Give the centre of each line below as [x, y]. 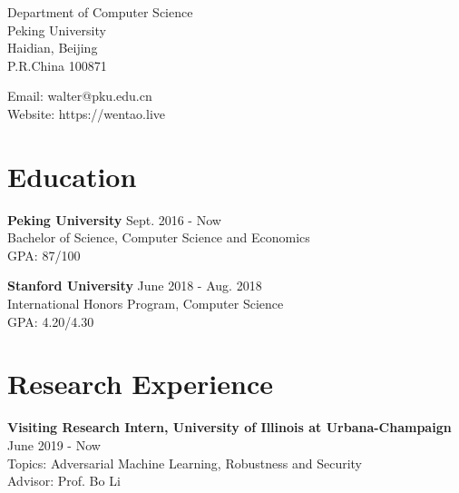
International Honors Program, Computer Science [146, 304]
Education [72, 176]
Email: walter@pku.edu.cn [80, 96]
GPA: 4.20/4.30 [51, 321]
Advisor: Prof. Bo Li [64, 481]
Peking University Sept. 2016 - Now [114, 219]
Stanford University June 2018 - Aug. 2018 [135, 286]
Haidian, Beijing [53, 48]
